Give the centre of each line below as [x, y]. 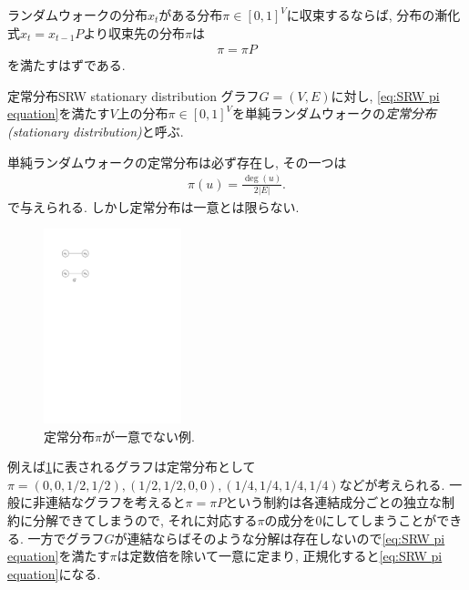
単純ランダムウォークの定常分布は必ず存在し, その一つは [177, 162]
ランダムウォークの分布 [77, 15]
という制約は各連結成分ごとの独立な [334, 502]
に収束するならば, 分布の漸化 [373, 15]
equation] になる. [54, 573]
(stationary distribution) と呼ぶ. [96, 131]
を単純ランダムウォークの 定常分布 [335, 113]
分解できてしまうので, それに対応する [145, 520]
